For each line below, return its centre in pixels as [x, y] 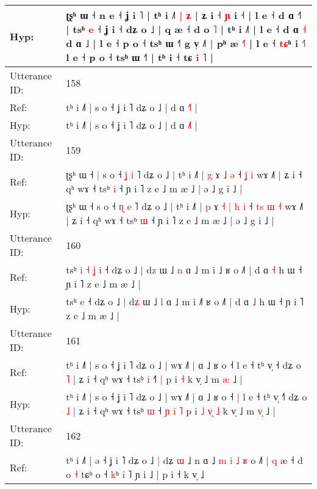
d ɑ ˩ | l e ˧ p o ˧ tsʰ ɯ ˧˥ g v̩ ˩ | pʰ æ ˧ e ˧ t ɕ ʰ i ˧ [186, 43]
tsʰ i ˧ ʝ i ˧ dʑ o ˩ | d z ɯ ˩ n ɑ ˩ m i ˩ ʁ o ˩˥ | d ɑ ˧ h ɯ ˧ [184, 270]
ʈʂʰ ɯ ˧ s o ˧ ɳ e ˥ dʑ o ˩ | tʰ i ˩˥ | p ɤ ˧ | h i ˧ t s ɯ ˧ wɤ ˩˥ [185, 206]
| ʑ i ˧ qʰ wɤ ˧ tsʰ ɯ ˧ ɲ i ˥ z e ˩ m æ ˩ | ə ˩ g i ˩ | [170, 220]
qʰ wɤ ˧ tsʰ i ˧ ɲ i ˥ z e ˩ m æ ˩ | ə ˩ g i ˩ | [154, 188]
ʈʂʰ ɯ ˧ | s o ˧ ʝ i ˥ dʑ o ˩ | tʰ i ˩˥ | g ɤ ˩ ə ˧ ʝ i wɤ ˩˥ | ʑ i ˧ [184, 174]
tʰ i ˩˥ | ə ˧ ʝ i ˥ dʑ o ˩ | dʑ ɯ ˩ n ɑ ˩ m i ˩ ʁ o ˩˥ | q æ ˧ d [184, 460]
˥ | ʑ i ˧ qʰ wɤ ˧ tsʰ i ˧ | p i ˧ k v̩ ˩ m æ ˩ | [154, 379]
